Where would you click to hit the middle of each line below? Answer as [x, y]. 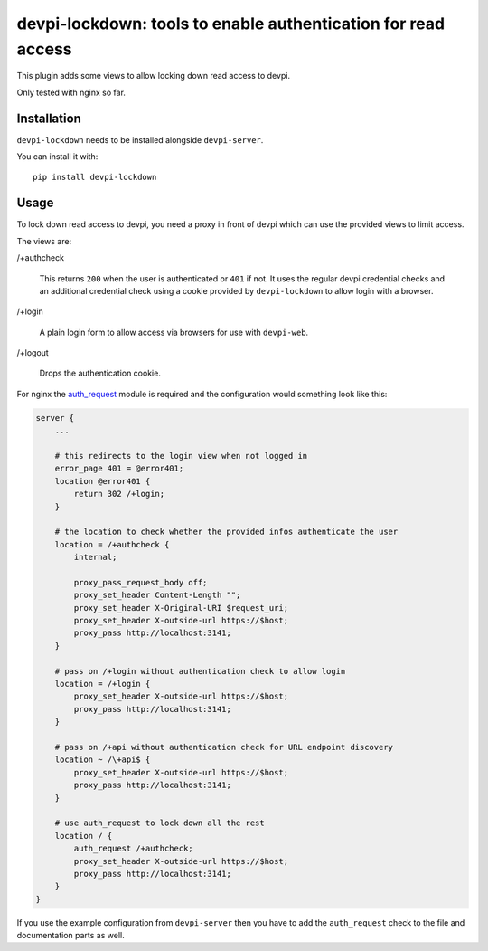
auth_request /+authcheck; [133, 849]
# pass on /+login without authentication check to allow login [200, 671]
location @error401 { [103, 481]
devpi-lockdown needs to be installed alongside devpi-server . [140, 139]
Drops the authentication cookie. [100, 373]
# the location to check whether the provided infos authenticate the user [226, 532]
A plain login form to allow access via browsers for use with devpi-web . [174, 332]
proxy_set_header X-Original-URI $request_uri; [181, 608]
